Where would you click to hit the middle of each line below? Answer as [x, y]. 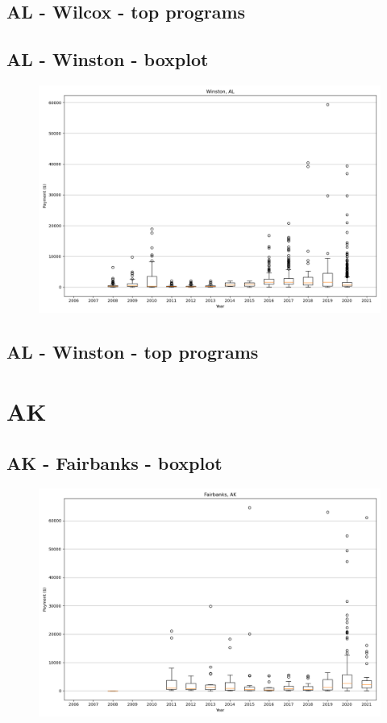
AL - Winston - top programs [133, 352]
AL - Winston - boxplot [108, 59]
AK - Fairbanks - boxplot [114, 462]
